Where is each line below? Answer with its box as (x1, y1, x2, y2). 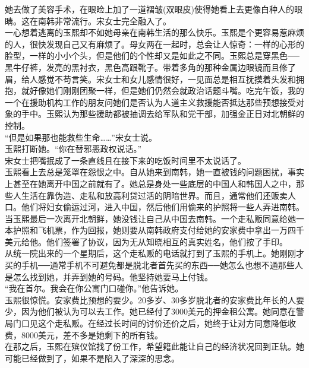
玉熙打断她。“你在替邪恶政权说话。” (5, 142, 142, 155)
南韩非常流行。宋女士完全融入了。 (37, 14, 171, 27)
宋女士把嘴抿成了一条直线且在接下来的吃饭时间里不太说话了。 (5, 154, 246, 166)
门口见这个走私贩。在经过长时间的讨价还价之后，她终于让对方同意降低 (12, 317, 288, 329)
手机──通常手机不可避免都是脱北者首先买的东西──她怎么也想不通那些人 (21, 259, 303, 271)
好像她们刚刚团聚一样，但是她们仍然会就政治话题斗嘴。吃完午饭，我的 (29, 84, 304, 97)
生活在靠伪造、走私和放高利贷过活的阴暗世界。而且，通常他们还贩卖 (21, 189, 288, 201)
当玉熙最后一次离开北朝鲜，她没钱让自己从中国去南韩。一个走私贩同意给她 (5, 212, 296, 224)
